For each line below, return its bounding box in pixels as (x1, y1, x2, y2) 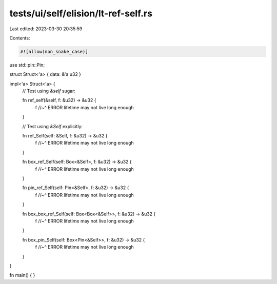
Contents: (9, 35, 30, 41)
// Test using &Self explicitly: (22, 123, 83, 129)
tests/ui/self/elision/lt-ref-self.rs (9, 8, 152, 19)
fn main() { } (9, 272, 35, 278)
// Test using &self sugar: (22, 88, 75, 94)
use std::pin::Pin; (9, 62, 45, 68)
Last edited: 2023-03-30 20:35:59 (9, 26, 83, 32)
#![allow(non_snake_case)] (20, 49, 88, 54)
